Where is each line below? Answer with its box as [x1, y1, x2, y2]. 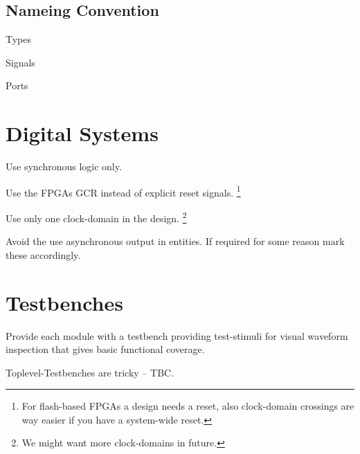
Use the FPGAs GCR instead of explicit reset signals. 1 [6, 183, 241, 199]
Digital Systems [6, 119, 159, 147]
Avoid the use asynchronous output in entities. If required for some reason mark [6, 234, 345, 248]
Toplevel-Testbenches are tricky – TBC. [6, 365, 174, 379]
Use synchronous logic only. [6, 159, 122, 174]
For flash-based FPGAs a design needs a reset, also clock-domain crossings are [21, 399, 354, 413]
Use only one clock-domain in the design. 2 [6, 208, 187, 225]
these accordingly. [6, 247, 81, 262]
